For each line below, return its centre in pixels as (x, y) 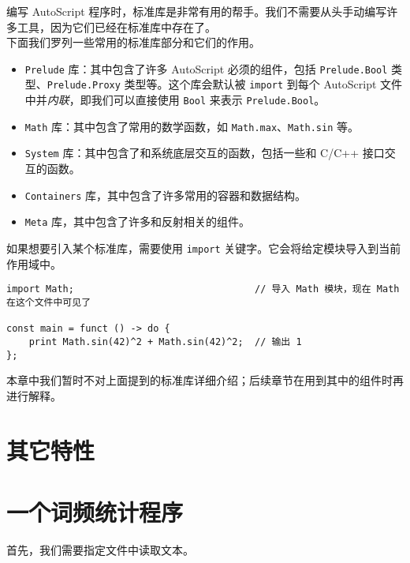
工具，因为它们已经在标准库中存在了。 (116, 26)
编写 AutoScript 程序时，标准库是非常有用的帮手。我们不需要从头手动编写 (197, 11)
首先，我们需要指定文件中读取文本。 (100, 549)
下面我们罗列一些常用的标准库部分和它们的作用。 (133, 42)
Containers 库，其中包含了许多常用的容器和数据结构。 (166, 195)
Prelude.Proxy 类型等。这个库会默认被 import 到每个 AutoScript (212, 84)
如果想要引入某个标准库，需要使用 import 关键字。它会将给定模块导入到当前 (204, 248)
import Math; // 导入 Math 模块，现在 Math (203, 289)
